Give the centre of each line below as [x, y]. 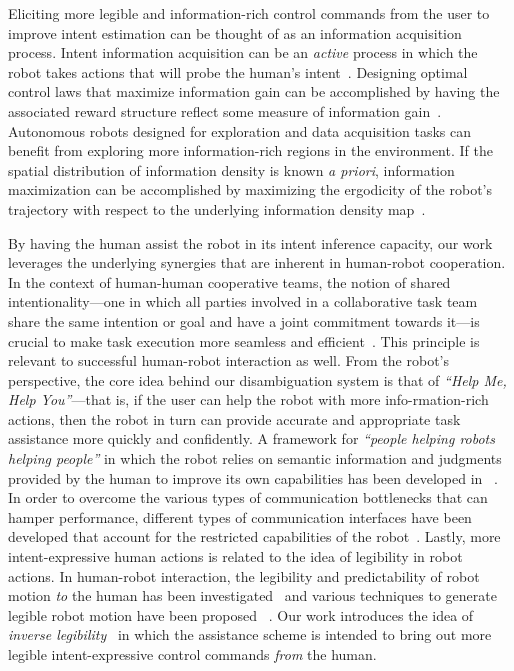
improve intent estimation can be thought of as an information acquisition [235, 32]
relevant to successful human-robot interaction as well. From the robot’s [228, 360]
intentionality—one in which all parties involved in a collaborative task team [243, 301]
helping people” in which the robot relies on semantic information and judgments [255, 458]
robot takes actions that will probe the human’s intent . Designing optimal [238, 71]
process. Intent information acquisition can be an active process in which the [243, 52]
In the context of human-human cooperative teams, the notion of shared [229, 281]
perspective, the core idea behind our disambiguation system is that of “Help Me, [257, 379]
